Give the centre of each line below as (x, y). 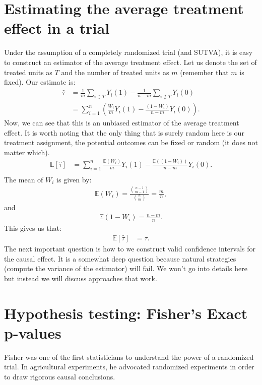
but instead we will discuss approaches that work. (81, 278)
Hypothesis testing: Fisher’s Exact (126, 313)
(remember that (204, 72)
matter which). (27, 152)
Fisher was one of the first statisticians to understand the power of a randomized (129, 357)
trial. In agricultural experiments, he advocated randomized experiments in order (129, 367)
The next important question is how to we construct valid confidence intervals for (130, 248)
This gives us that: (33, 228)
